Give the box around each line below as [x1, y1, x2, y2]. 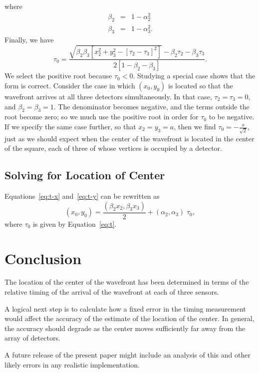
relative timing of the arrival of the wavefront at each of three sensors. [4, 287, 219, 297]
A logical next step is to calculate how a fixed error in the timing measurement [4, 303, 246, 314]
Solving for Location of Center [4, 167, 165, 183]
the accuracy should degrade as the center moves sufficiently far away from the [4, 323, 246, 333]
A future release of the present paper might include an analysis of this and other [4, 350, 251, 360]
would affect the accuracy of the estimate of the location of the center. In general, [4, 313, 255, 324]
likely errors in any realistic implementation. [4, 359, 140, 370]
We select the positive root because [4, 70, 112, 81]
